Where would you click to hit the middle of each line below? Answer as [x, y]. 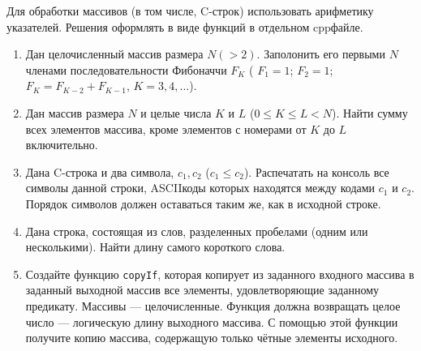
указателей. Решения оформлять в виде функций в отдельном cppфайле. [185, 26]
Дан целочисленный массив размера [114, 54]
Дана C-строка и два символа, [100, 171]
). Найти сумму [370, 112]
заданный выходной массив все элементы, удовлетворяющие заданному [202, 290]
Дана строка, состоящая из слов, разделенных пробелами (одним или [197, 231]
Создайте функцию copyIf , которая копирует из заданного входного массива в [220, 274]
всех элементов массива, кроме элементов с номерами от [166, 128]
